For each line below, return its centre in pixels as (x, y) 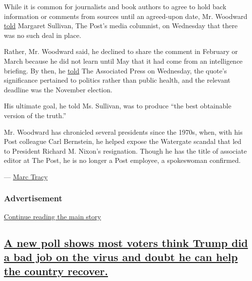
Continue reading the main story (53, 216)
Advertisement (33, 198)
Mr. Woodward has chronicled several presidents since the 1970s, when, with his (123, 132)
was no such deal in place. (43, 35)
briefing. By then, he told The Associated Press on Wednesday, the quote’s (116, 70)
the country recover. (56, 271)
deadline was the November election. (58, 89)
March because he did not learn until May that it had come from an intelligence (123, 61)
